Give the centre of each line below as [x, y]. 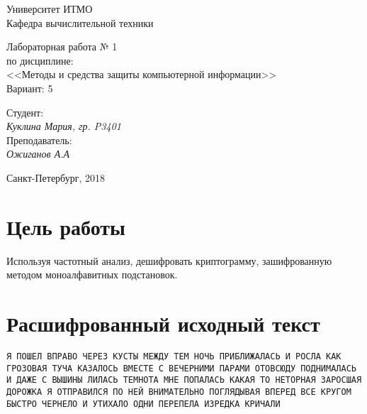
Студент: [25, 112]
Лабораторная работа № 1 [62, 47]
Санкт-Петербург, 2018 [56, 177]
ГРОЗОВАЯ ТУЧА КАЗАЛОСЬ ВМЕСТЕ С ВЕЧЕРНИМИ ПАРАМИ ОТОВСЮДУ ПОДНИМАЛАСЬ [181, 368]
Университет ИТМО [50, 9]
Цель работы [66, 226]
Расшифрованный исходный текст [163, 323]
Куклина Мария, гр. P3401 [64, 126]
